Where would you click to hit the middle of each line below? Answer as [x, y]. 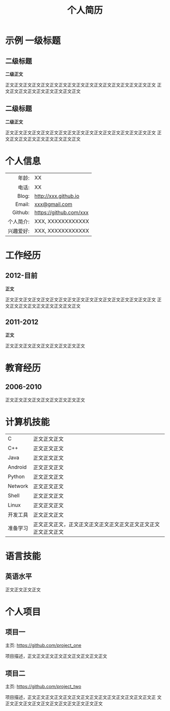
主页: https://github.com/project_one [44, 645]
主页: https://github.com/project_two [43, 687]
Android [17, 467]
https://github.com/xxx [61, 212]
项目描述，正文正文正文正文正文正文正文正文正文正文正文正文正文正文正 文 [83, 697]
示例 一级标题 [33, 41]
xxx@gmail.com [53, 204]
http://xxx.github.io [57, 196]
